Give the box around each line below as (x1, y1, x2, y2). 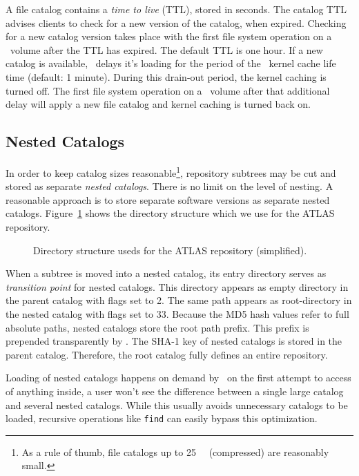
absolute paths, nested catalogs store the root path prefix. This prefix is (6, 320, 309, 334)
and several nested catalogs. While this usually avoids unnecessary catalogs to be (6, 397, 348, 412)
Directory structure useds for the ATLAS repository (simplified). (33, 242, 307, 257)
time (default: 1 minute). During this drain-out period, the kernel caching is (6, 69, 327, 84)
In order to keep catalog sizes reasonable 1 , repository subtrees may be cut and (6, 163, 336, 180)
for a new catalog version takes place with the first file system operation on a (6, 29, 332, 44)
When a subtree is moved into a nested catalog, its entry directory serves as (6, 266, 327, 280)
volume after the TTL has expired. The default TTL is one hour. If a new (10, 42, 323, 57)
